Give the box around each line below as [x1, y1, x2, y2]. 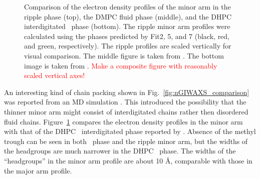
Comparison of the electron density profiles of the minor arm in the [24, 1, 231, 11]
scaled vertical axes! [24, 70, 85, 80]
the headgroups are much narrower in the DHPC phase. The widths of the [4, 145, 236, 156]
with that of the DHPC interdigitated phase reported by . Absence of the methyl [4, 126, 256, 136]
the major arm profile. [4, 165, 72, 175]
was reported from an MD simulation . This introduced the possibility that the [4, 96, 246, 107]
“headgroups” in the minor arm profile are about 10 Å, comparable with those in [4, 155, 252, 165]
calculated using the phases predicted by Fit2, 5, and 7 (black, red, [24, 30, 230, 41]
